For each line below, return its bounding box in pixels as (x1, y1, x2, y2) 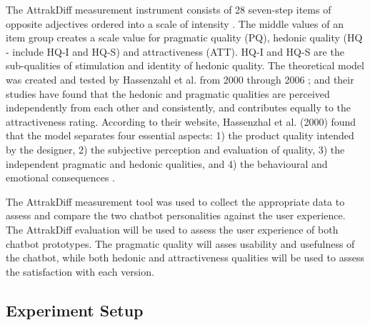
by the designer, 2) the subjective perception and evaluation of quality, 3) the (6, 141, 345, 156)
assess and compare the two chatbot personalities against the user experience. (6, 208, 346, 223)
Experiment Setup (6, 299, 144, 321)
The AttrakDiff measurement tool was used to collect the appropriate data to (6, 194, 345, 209)
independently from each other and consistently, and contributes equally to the (6, 100, 351, 115)
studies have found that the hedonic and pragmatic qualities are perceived (6, 86, 330, 101)
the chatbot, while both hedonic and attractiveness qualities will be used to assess (6, 250, 364, 265)
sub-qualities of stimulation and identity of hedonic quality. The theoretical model (6, 58, 364, 73)
